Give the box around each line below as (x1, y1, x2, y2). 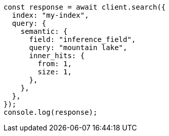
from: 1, (37, 60, 72, 68)
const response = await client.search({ (4, 3, 166, 11)
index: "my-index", (12, 11, 89, 19)
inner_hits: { (29, 52, 85, 60)
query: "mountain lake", (29, 43, 128, 52)
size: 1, (37, 68, 72, 76)
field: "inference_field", (29, 35, 136, 43)
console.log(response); (4, 108, 98, 116)
